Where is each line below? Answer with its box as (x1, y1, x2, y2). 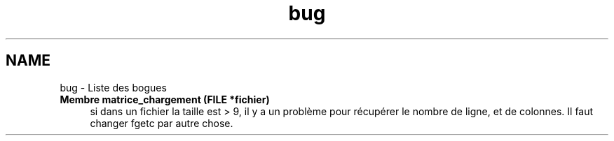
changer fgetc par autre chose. (90, 117, 233, 129)
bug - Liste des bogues (60, 81, 167, 94)
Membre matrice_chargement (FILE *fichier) (60, 93, 270, 105)
